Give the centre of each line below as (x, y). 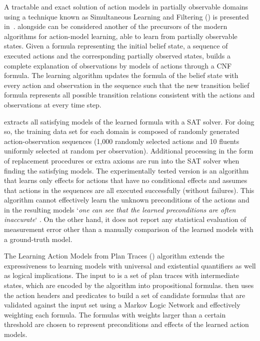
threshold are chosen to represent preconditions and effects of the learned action (126, 324)
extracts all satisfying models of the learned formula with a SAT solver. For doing (129, 121)
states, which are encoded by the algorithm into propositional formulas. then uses (129, 285)
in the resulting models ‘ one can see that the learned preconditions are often (120, 209)
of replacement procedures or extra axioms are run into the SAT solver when (122, 160)
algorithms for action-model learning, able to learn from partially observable (121, 36)
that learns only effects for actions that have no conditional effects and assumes (126, 180)
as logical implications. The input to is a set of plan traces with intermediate (122, 275)
